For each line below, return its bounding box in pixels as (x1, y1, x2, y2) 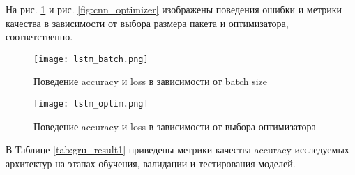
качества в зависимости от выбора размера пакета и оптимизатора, (6, 15, 289, 30)
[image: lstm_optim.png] (33, 99, 149, 109)
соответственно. (6, 29, 73, 44)
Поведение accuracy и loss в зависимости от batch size (33, 74, 268, 89)
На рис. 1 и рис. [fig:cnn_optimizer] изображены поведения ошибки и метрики (6, 2, 342, 16)
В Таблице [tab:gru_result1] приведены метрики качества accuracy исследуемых (6, 142, 349, 157)
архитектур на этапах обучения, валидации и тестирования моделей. (6, 155, 296, 170)
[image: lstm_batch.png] (33, 54, 149, 64)
